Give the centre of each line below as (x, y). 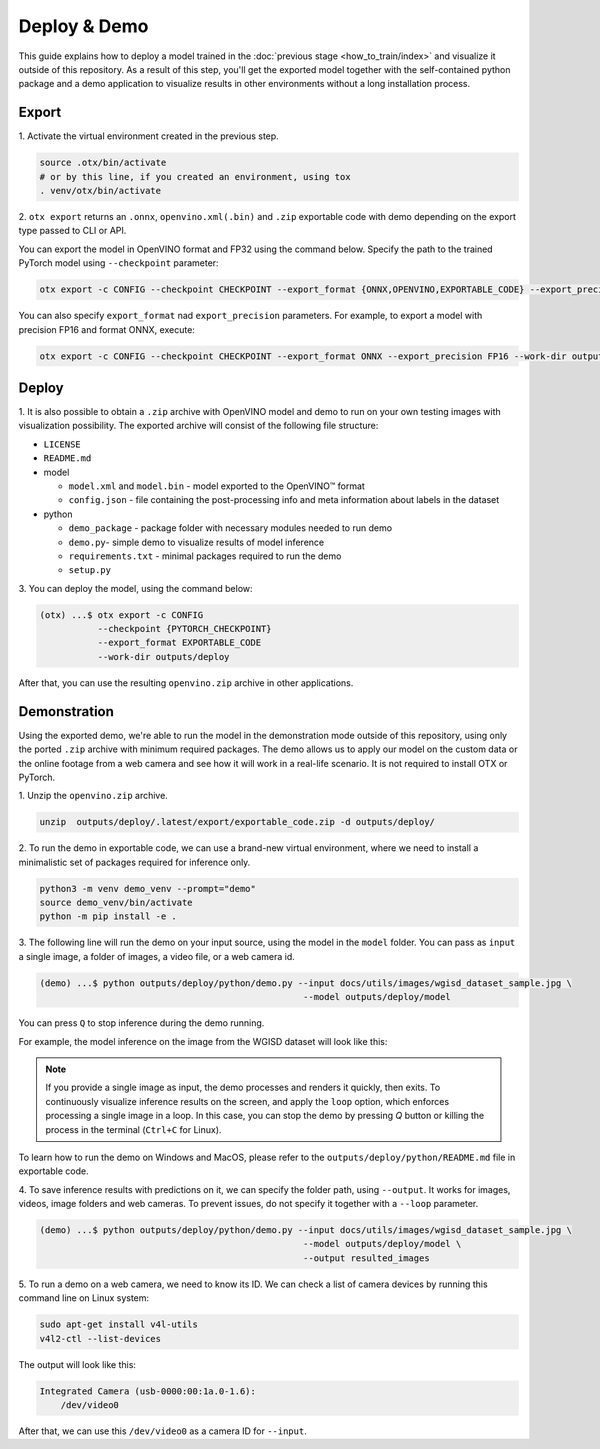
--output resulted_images (366, 1258)
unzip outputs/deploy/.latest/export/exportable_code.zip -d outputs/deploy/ (237, 822)
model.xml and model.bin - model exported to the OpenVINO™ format (216, 486)
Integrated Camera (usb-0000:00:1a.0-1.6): (148, 1391)
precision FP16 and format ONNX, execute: (106, 329)
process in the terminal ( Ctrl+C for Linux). (133, 1129)
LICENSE (62, 444)
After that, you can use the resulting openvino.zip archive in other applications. (186, 682)
